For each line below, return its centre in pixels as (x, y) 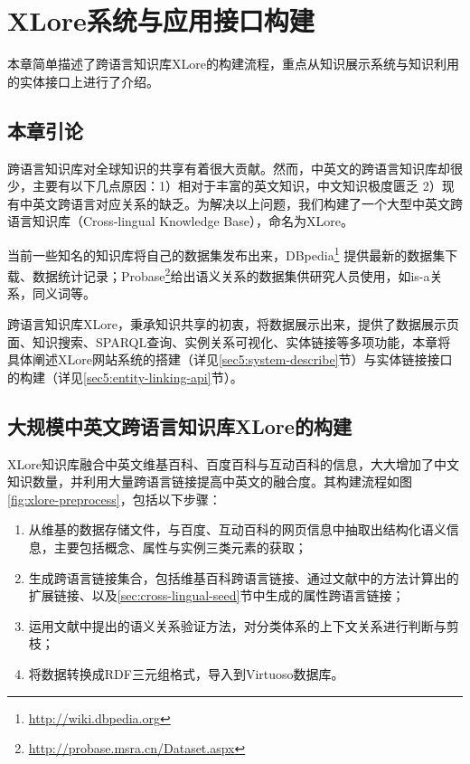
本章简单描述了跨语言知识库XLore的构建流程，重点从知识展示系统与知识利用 (233, 64)
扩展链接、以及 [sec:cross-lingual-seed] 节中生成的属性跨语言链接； (216, 595)
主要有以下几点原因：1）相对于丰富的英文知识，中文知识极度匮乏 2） (237, 186)
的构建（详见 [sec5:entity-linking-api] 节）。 (125, 377)
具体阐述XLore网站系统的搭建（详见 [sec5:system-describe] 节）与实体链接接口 (230, 359)
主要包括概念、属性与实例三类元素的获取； (180, 547)
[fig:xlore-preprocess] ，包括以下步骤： (114, 499)
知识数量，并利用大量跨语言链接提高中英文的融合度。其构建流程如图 (210, 481)
